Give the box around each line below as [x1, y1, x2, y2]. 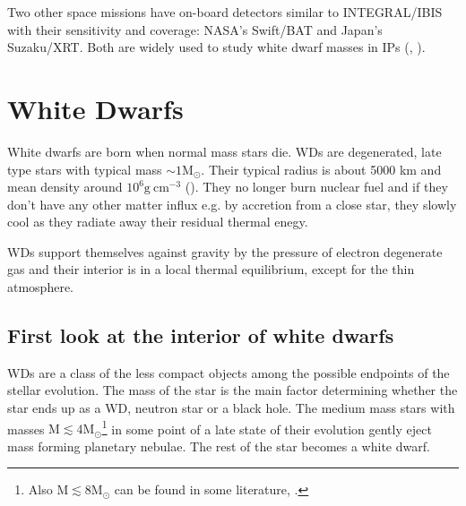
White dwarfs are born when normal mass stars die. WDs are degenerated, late [7, 142, 442, 160]
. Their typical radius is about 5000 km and [201, 159, 442, 178]
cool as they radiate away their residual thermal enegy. [7, 212, 308, 231]
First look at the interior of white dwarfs [7, 322, 394, 349]
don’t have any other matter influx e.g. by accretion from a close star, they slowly [7, 194, 457, 213]
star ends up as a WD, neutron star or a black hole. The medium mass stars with [7, 399, 455, 417]
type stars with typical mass [7, 159, 162, 178]
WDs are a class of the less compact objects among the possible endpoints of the [7, 363, 450, 382]
